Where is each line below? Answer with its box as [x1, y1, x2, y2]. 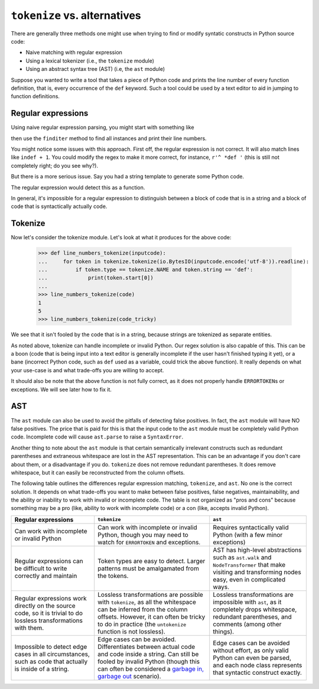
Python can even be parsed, [213, 654, 292, 662]
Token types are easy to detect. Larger [97, 557, 206, 565]
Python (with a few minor [213, 531, 283, 539]
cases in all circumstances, [14, 650, 90, 658]
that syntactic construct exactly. [213, 668, 302, 677]
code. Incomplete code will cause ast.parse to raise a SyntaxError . [11, 433, 184, 440]
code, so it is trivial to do [14, 609, 83, 617]
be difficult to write [14, 564, 67, 573]
